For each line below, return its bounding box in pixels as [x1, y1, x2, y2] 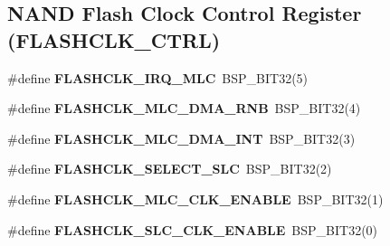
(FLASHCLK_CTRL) [7, 25, 221, 53]
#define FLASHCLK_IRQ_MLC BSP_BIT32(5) [7, 68, 309, 87]
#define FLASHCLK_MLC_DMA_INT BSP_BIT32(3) [7, 128, 356, 147]
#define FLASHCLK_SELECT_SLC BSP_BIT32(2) [7, 159, 332, 178]
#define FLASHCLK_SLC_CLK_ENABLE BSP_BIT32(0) [7, 220, 378, 239]
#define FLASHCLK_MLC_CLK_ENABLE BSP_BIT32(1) [7, 189, 384, 208]
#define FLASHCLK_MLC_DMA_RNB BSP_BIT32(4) [7, 99, 361, 118]
